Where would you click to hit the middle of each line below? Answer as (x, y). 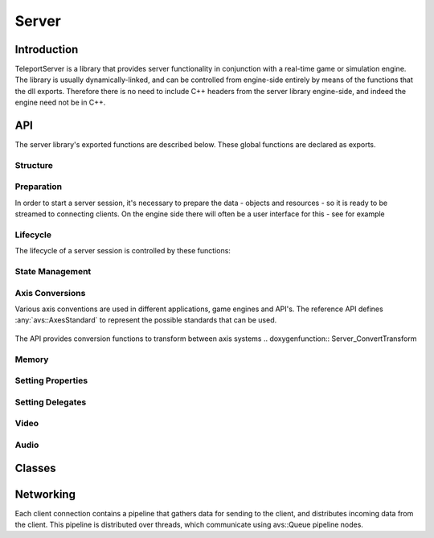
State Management (53, 272)
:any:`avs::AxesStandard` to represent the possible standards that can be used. (146, 320)
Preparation (39, 187)
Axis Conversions (50, 293)
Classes (35, 468)
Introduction (47, 49)
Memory (32, 359)
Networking (45, 494)
